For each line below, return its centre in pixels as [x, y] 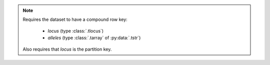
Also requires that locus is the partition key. [67, 49]
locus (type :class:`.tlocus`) [76, 31]
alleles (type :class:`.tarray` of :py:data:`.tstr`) [94, 38]
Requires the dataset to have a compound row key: [75, 19]
